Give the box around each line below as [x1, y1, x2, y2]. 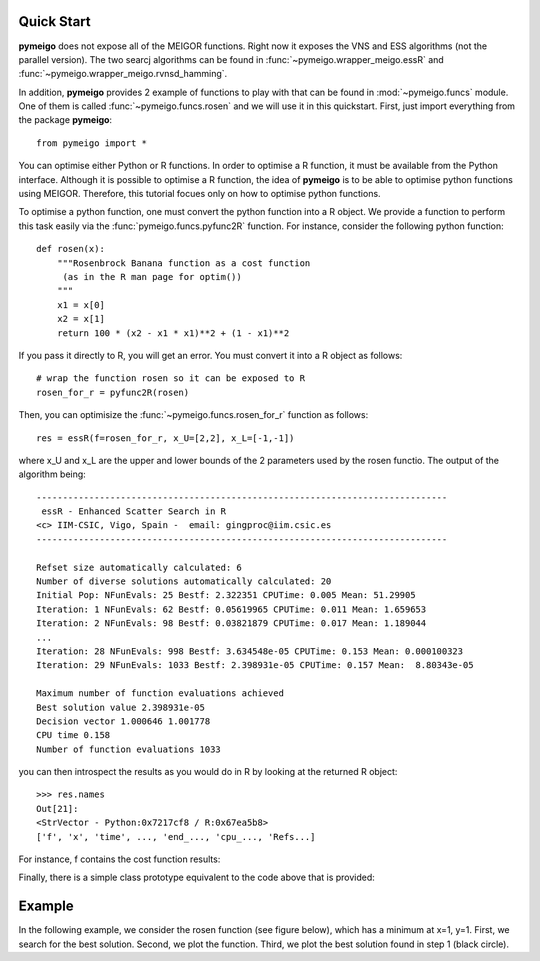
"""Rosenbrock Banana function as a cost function [56, 257, 311, 269]
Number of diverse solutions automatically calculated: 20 [36, 576, 332, 587]
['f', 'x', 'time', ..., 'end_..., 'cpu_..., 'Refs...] [36, 831, 316, 842]
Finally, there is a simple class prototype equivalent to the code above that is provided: [18, 871, 375, 884]
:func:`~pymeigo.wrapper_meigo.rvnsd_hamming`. [18, 68, 228, 80]
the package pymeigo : [18, 114, 113, 126]
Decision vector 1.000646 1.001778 [36, 715, 211, 727]
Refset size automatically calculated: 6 [36, 561, 242, 573]
